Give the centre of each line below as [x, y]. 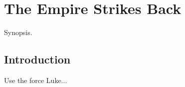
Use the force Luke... [36, 80]
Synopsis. [18, 32]
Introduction [37, 59]
